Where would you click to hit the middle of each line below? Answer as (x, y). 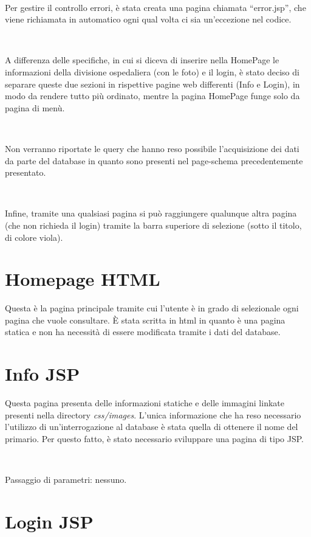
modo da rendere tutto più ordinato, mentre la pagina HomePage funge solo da (152, 96)
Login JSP (49, 521)
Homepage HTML (83, 279)
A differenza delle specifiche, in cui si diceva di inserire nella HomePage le (142, 60)
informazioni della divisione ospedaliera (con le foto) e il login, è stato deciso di (152, 71)
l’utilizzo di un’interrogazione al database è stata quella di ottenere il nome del (152, 427)
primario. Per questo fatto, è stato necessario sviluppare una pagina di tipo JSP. (154, 438)
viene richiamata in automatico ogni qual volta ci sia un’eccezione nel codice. (148, 19)
